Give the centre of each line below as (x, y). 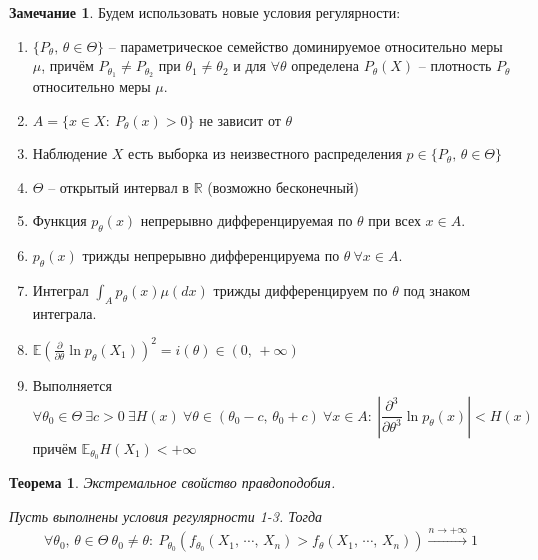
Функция (59, 220)
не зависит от (240, 119)
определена (325, 65)
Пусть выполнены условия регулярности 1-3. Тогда (166, 515)
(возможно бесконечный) (283, 186)
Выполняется (72, 384)
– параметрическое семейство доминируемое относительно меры (305, 45)
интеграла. (64, 312)
